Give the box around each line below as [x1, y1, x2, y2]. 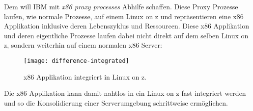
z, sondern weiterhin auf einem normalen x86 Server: [4, 40, 162, 50]
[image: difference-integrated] [24, 57, 129, 64]
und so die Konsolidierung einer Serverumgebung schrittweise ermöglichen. [4, 97, 228, 108]
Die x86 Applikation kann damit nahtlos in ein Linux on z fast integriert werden [4, 88, 246, 98]
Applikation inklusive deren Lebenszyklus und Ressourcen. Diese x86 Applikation [4, 21, 249, 31]
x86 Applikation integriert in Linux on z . [24, 71, 146, 82]
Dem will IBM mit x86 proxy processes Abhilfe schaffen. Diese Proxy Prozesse [4, 1, 238, 11]
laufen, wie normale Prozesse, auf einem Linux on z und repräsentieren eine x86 [4, 11, 244, 21]
